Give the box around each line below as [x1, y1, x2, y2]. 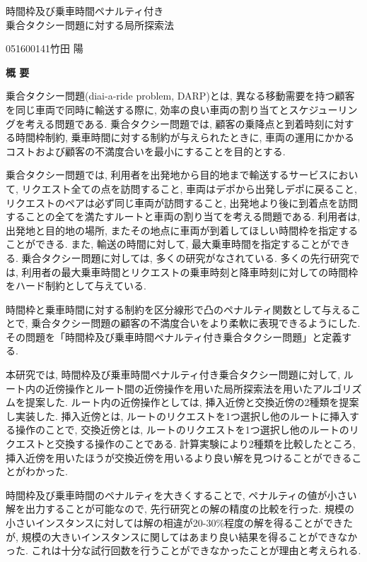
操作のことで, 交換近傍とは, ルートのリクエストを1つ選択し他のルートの [15, 422, 349, 437]
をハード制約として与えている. [6, 278, 146, 293]
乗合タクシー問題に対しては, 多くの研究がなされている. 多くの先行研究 [21, 250, 350, 265]
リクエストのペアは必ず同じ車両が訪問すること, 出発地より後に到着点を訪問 [6, 195, 359, 210]
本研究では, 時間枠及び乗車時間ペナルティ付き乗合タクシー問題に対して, [6, 367, 341, 382]
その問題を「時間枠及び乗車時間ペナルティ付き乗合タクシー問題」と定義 [6, 329, 342, 344]
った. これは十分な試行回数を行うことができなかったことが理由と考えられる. [6, 543, 361, 558]
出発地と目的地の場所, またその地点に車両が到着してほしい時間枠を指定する [6, 222, 359, 237]
